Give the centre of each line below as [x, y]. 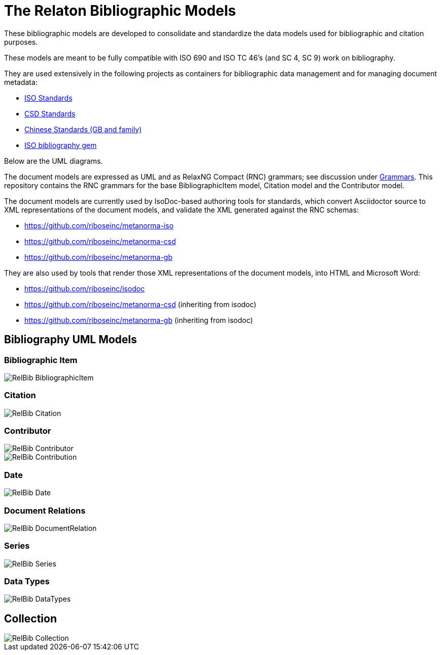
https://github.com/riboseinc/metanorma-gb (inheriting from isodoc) [139, 320]
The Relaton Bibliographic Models [120, 11]
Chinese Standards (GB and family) [83, 129]
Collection [30, 618]
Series [17, 546]
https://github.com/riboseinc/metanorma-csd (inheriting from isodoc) [141, 304]
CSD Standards [50, 113]
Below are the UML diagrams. [54, 161]
